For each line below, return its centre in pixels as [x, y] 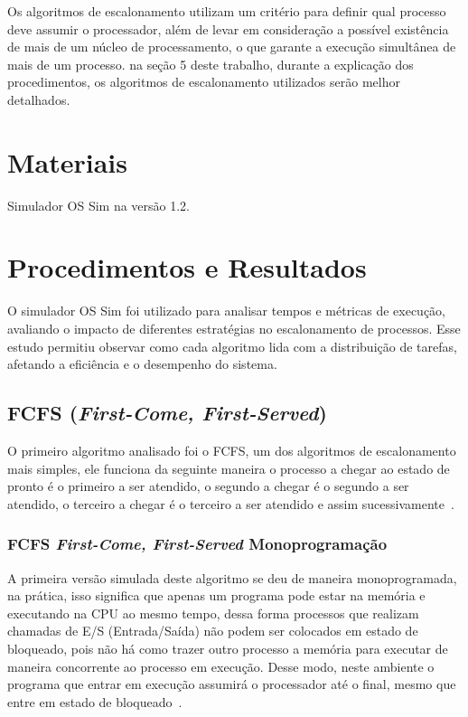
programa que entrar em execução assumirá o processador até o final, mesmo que [232, 684]
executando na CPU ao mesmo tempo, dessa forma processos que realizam [213, 613]
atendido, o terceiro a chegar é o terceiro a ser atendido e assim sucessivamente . [231, 503]
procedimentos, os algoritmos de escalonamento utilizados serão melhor [204, 82]
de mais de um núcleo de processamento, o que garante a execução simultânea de [232, 47]
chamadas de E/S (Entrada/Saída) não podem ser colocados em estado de [213, 631]
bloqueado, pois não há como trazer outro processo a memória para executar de [228, 648]
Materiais [68, 161]
